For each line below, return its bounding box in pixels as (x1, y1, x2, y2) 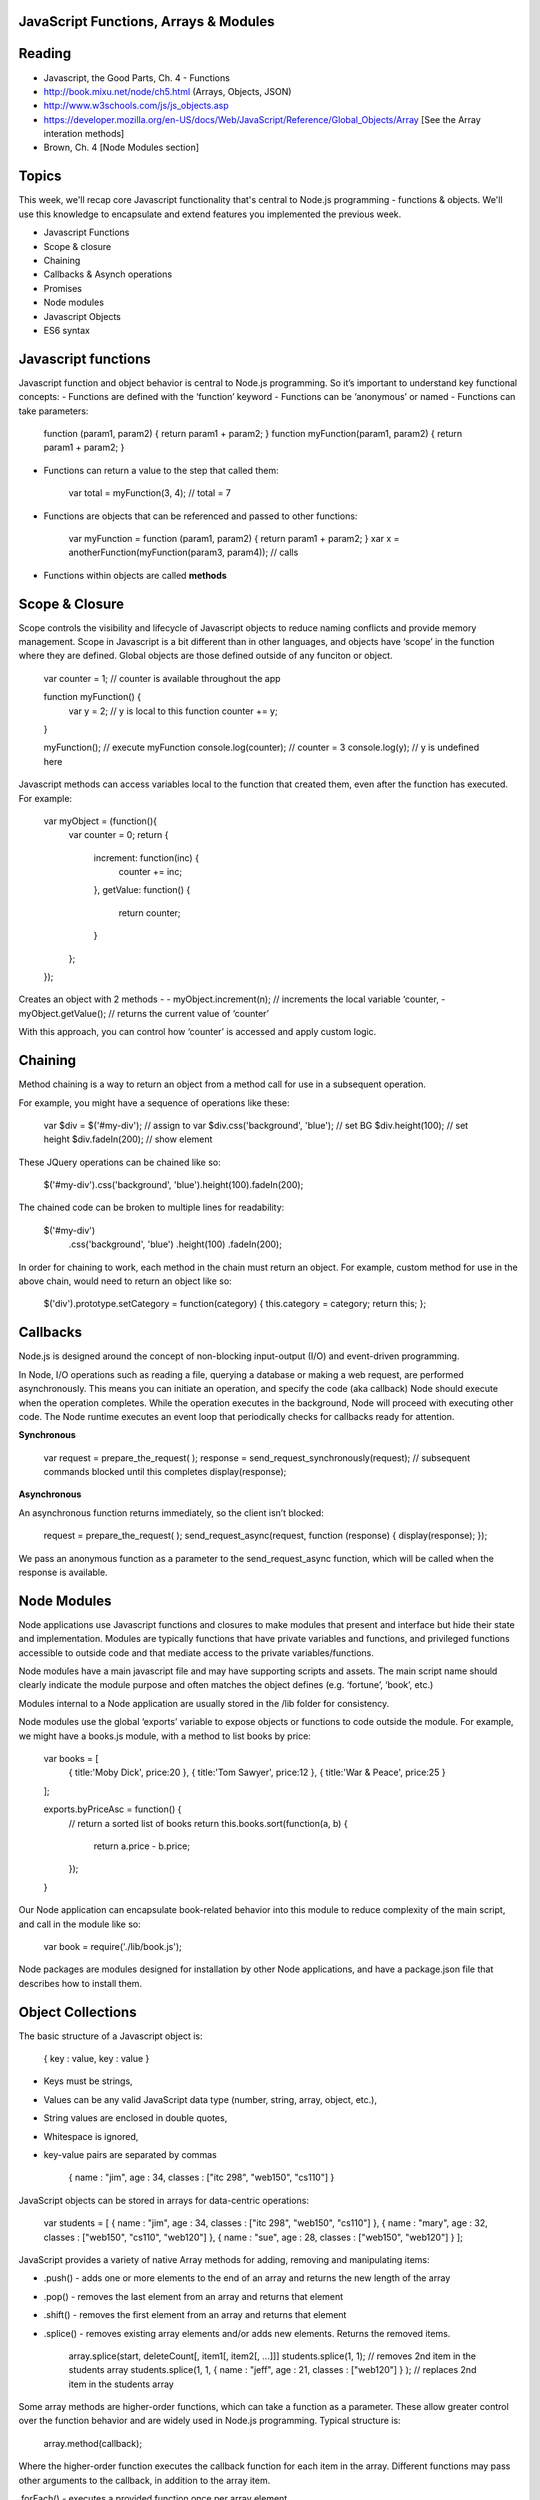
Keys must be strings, (43, 2075, 134, 2087)
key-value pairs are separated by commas (43, 2148, 217, 2160)
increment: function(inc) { (93, 851, 200, 864)
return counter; (118, 906, 181, 919)
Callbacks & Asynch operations (43, 268, 173, 280)
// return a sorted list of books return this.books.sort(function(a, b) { (68, 1817, 349, 1829)
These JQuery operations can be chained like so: (18, 1156, 222, 1168)
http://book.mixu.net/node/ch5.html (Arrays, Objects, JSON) (43, 85, 292, 97)
